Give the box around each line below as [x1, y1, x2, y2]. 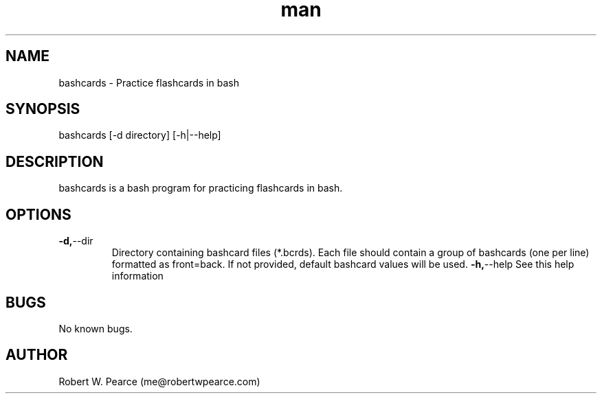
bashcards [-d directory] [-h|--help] [58, 129, 221, 141]
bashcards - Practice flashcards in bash [58, 76, 239, 89]
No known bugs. [58, 322, 133, 334]
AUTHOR [5, 346, 68, 364]
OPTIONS [5, 205, 71, 223]
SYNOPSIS [5, 100, 80, 118]
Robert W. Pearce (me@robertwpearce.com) [58, 375, 260, 387]
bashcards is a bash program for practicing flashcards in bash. [58, 182, 343, 194]
